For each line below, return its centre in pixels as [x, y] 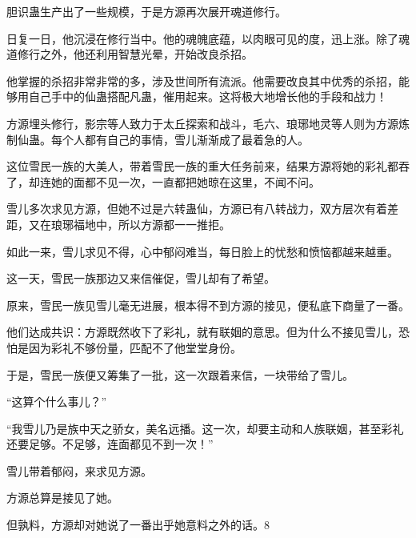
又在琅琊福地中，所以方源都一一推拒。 [129, 224]
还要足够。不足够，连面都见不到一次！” [110, 444]
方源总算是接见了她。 [62, 498]
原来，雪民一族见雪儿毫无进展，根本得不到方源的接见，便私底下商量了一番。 [208, 305]
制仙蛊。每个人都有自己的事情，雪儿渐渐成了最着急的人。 [158, 139]
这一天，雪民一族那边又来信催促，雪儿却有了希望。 [141, 278]
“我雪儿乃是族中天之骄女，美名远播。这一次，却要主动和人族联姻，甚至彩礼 [205, 428]
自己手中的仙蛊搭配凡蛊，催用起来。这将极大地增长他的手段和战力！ [208, 96]
